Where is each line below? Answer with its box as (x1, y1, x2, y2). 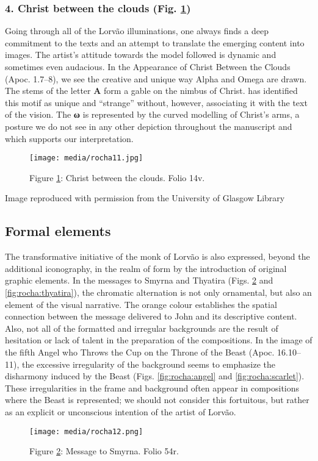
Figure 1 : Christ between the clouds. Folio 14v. (29, 171, 205, 184)
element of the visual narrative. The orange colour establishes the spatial (5, 298, 277, 310)
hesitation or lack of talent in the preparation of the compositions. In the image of (5, 334, 313, 346)
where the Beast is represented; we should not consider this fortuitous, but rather (5, 393, 309, 406)
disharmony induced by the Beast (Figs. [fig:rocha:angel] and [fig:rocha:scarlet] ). (5, 370, 305, 382)
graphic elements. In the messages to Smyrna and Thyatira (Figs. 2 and (5, 274, 273, 287)
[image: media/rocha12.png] (29, 427, 143, 436)
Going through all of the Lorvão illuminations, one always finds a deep (5, 24, 269, 37)
